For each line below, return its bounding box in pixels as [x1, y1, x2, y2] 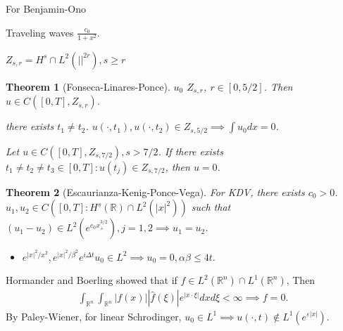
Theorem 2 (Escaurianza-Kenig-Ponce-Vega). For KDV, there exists [6, 184, 305, 199]
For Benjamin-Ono [6, 1, 87, 15]
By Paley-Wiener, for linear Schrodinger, [6, 309, 182, 323]
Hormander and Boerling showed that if [6, 273, 177, 287]
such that [191, 200, 231, 214]
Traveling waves [6, 25, 74, 39]
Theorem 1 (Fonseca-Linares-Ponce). [6, 79, 170, 93]
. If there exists [158, 143, 223, 158]
